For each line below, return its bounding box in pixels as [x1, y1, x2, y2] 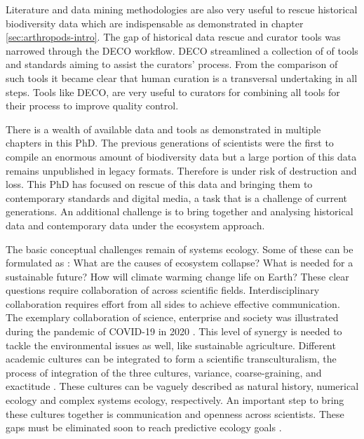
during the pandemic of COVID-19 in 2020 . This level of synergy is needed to [6, 324, 342, 339]
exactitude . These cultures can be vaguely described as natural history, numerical [6, 379, 359, 393]
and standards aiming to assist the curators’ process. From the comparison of [6, 57, 338, 72]
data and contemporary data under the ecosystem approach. [6, 217, 265, 232]
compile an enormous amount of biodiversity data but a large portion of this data [6, 149, 357, 163]
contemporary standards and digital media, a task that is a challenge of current [6, 190, 348, 205]
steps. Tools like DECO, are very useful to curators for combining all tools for [6, 84, 340, 99]
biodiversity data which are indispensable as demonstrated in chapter [6, 15, 304, 30]
